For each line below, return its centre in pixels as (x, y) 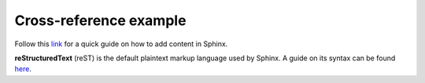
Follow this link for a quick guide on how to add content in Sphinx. (121, 44)
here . (23, 69)
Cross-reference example (100, 20)
